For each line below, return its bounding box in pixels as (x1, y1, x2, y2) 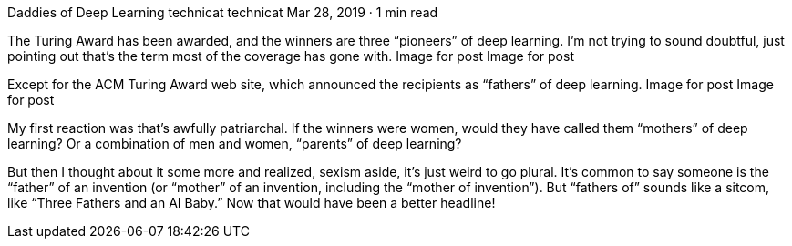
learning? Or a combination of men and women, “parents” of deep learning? (7, 136, 462, 151)
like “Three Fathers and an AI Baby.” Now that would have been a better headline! (7, 195, 496, 210)
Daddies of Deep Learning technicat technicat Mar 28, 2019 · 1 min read (7, 5, 438, 20)
